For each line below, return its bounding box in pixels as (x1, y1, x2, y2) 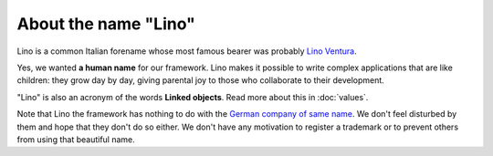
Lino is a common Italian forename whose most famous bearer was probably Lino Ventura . (16, 46, 357, 57)
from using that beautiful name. (16, 133, 136, 145)
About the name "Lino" (16, 14, 196, 34)
